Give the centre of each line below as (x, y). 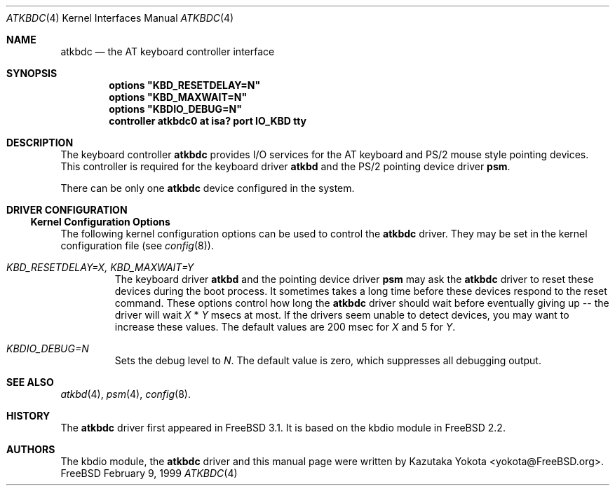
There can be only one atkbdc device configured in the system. (208, 188)
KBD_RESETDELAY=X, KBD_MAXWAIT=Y (100, 267)
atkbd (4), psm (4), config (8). (126, 394)
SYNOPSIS (32, 73)
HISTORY (28, 416)
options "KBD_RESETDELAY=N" (185, 85)
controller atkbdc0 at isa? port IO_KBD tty (208, 121)
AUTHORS (31, 449)
